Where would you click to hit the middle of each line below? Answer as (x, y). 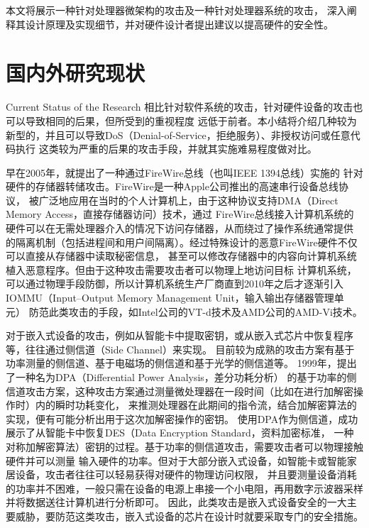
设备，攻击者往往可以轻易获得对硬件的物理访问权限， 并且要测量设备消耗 (186, 474)
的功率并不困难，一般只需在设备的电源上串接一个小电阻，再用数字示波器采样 (184, 488)
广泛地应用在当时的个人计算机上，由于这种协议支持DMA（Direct (188, 200)
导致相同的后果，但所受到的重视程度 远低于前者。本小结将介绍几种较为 (191, 120)
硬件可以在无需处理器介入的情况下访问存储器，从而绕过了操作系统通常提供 (180, 228)
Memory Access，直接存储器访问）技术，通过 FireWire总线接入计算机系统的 (180, 214)
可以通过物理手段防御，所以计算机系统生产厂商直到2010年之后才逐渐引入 (175, 284)
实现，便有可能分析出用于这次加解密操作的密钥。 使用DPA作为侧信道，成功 (182, 418)
